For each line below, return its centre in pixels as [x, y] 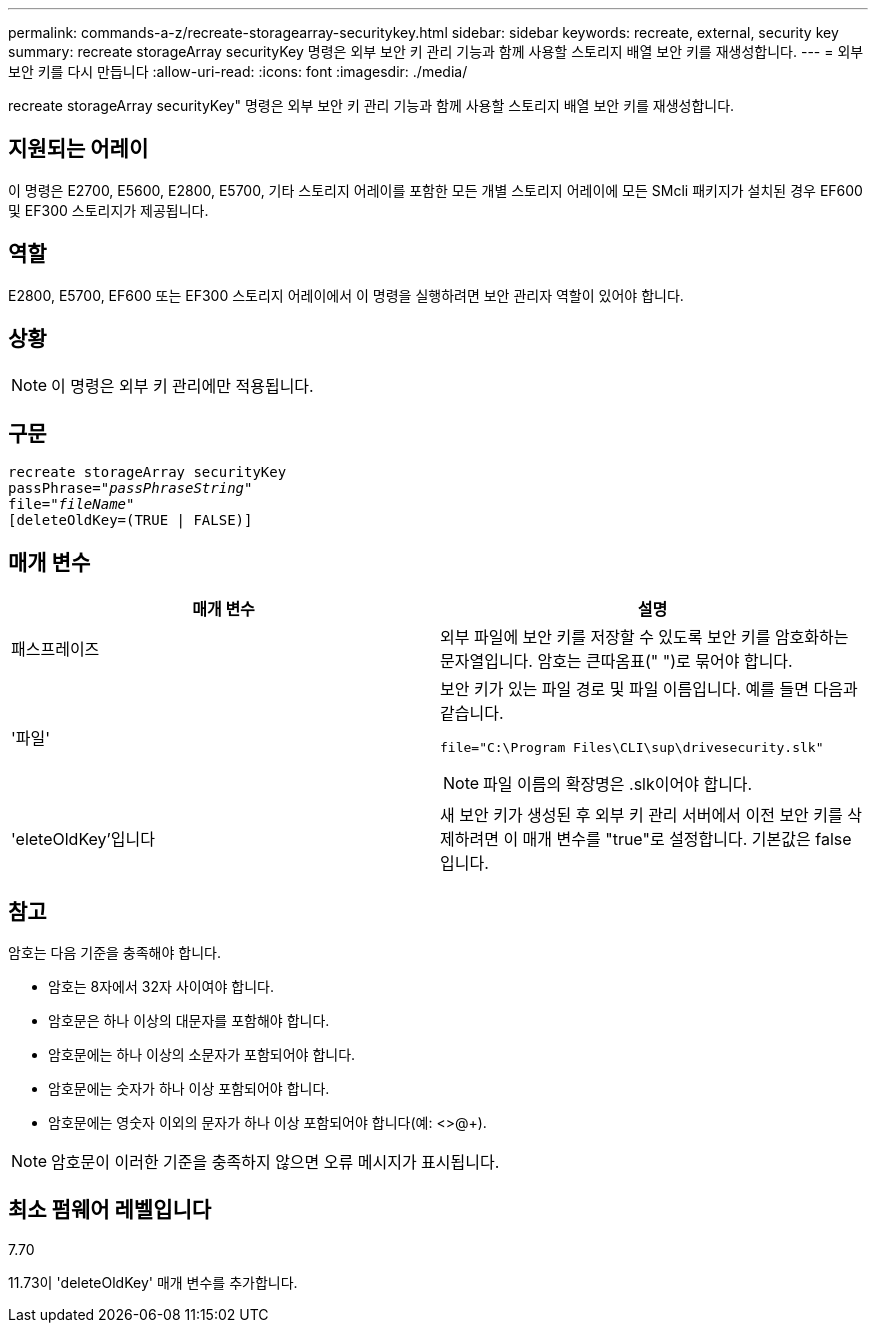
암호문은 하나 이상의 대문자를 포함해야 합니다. [189, 1021]
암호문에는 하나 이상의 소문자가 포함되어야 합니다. [202, 1055]
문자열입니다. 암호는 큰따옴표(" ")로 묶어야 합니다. [616, 661]
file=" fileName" [71, 504]
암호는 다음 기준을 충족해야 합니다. [114, 953]
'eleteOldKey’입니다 [83, 839]
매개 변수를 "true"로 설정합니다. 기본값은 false [687, 839]
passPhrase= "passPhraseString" [130, 488]
